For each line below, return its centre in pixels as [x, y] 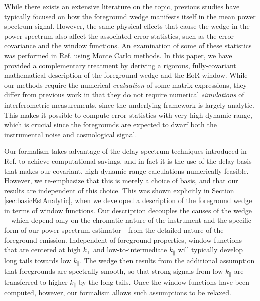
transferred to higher [36, 282]
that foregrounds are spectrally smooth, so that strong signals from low [114, 271]
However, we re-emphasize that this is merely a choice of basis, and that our [121, 181]
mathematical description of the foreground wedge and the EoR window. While [126, 75]
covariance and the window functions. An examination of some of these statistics [128, 45]
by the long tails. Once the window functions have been [164, 282]
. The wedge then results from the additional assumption [167, 260]
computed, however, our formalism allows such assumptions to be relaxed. [118, 293]
